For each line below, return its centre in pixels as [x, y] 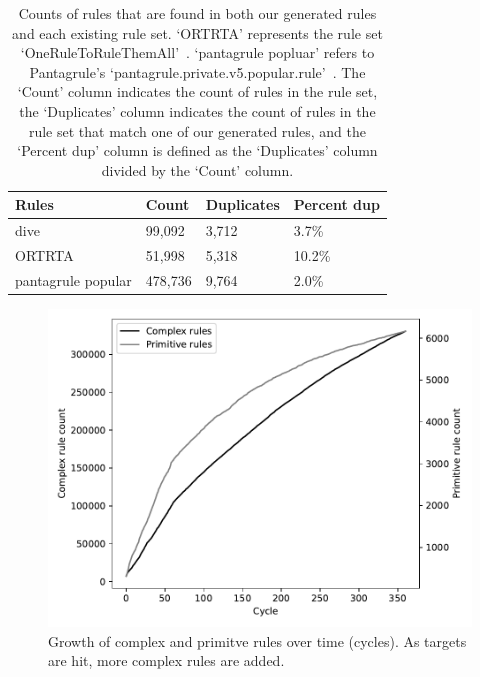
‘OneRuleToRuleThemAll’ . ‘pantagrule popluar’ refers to [197, 52]
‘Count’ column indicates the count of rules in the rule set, [197, 91]
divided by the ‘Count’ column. [197, 169]
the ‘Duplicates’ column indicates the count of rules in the [197, 110]
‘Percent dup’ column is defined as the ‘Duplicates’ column [197, 150]
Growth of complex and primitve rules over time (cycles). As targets [257, 640]
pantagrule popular [73, 279]
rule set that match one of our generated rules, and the [197, 130]
